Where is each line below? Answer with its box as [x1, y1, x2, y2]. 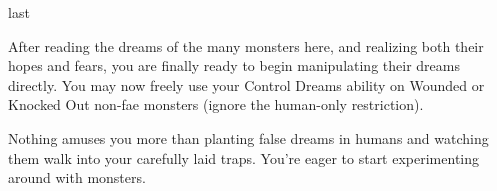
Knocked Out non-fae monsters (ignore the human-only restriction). [8, 94, 424, 115]
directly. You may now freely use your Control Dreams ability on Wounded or [8, 74, 485, 95]
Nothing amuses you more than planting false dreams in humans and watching [8, 127, 489, 148]
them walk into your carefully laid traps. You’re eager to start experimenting [8, 147, 480, 168]
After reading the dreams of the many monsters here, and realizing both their [8, 35, 484, 56]
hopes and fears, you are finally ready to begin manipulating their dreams [8, 55, 460, 76]
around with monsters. [8, 167, 146, 188]
